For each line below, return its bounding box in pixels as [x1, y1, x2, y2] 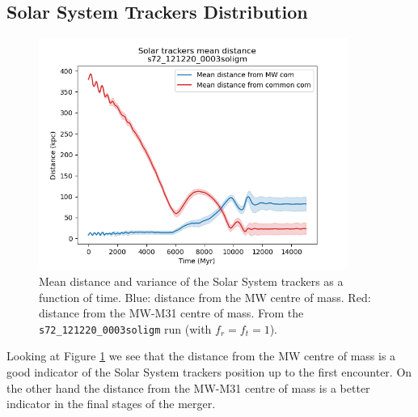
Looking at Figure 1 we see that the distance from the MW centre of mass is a [6, 347, 396, 364]
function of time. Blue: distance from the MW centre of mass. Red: [39, 288, 371, 305]
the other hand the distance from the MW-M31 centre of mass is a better [6, 379, 370, 396]
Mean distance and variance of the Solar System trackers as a [39, 272, 344, 289]
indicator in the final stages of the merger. [6, 395, 216, 412]
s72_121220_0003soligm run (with [39, 320, 212, 337]
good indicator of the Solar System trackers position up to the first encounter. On [6, 364, 412, 381]
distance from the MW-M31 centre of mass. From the [39, 304, 304, 321]
